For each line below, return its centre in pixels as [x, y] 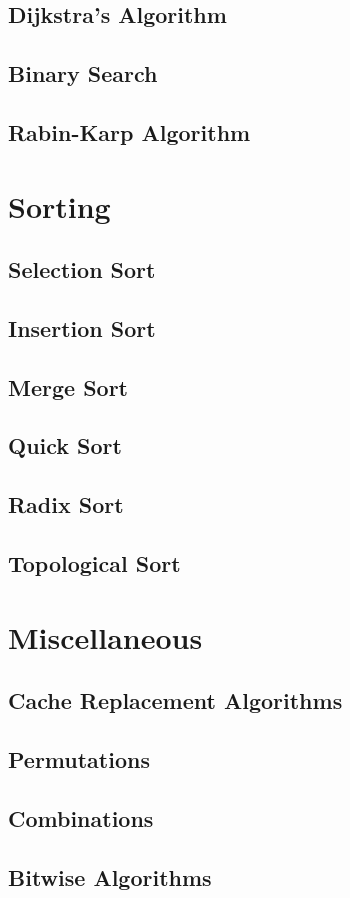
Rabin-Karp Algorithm [129, 131]
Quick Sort [65, 445]
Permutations [79, 758]
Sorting [59, 205]
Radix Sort [66, 504]
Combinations [81, 817]
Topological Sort [94, 563]
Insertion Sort [82, 327]
